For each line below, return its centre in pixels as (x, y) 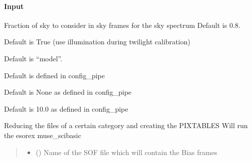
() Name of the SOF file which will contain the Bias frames (127, 152)
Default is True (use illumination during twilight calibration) (97, 42)
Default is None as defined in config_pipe (68, 92)
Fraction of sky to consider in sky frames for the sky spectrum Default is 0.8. (122, 25)
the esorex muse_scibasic (43, 135)
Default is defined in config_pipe (54, 75)
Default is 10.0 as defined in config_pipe (66, 108)
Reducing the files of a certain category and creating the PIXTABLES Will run (126, 125)
